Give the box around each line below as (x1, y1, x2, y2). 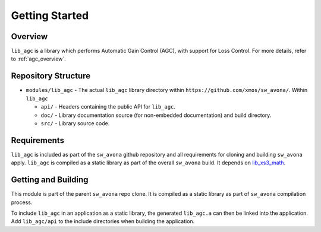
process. (11, 199, 33, 206)
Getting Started (11, 9, 89, 22)
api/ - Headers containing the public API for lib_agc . (40, 103, 175, 110)
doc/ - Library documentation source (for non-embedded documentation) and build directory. (40, 112, 272, 119)
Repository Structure (11, 71, 91, 81)
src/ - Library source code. (40, 119, 110, 127)
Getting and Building (11, 175, 89, 185)
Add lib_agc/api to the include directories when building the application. (11, 218, 195, 225)
